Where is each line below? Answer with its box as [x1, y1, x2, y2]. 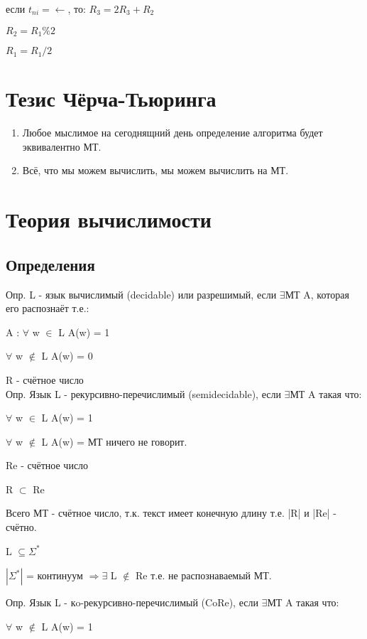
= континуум [26, 568, 83, 583]
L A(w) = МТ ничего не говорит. [41, 434, 187, 449]
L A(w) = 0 [41, 348, 93, 363]
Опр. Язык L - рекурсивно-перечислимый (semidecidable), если [6, 386, 281, 401]
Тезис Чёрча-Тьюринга [6, 84, 217, 113]
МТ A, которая [285, 286, 349, 301]
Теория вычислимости [6, 205, 212, 234]
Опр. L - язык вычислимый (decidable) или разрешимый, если [6, 286, 277, 301]
